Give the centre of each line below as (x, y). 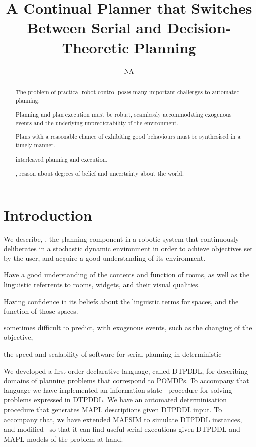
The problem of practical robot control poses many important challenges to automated (128, 92)
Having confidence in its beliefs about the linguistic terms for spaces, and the (121, 301)
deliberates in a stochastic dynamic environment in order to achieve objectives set (128, 248)
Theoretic (95, 47)
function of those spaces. (41, 311)
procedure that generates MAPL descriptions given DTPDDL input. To (113, 409)
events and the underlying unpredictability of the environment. (97, 122)
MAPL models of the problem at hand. (64, 438)
